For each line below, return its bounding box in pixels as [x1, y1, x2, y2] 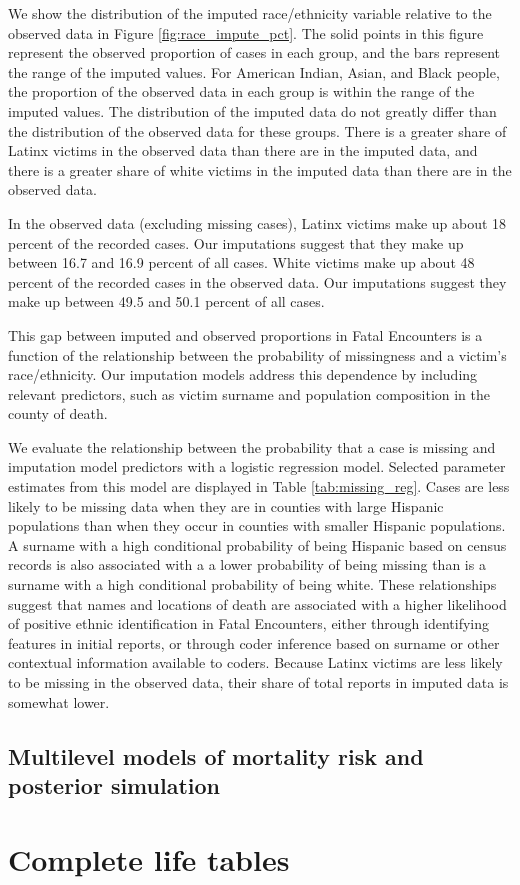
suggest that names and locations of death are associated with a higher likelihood [8, 593, 507, 614]
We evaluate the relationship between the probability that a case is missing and [8, 436, 496, 457]
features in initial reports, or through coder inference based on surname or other [8, 632, 500, 653]
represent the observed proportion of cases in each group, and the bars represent [8, 42, 500, 63]
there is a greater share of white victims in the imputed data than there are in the [8, 159, 512, 180]
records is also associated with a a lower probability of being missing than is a [8, 554, 486, 575]
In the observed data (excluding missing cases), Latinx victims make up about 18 [8, 212, 507, 233]
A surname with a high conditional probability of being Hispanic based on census [8, 534, 507, 555]
